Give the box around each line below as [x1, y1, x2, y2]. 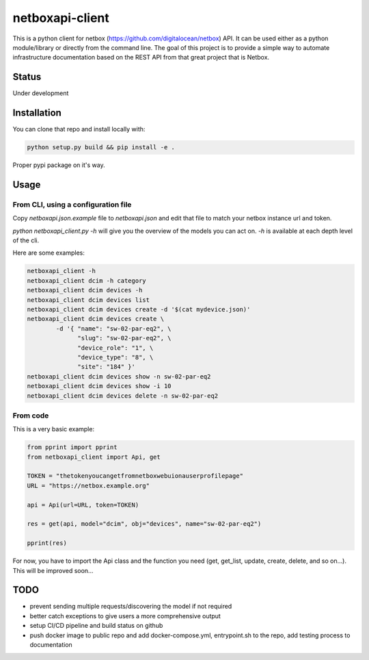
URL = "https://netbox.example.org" [27, 481, 150, 490]
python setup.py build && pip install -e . [27, 144, 176, 151]
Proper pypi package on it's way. [12, 161, 105, 169]
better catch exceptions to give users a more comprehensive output [29, 611, 221, 620]
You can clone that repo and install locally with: [12, 125, 146, 134]
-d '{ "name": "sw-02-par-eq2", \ [55, 325, 172, 332]
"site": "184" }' [77, 363, 136, 371]
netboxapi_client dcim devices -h [27, 286, 143, 294]
